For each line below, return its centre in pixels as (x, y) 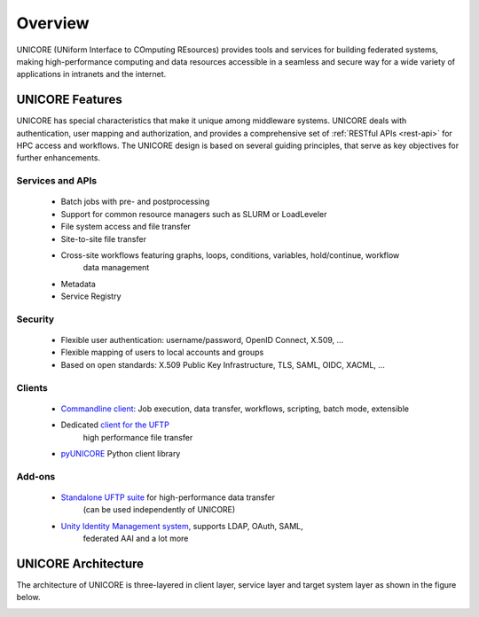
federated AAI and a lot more (136, 539)
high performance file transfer (138, 437)
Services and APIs (57, 181)
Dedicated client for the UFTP (115, 425)
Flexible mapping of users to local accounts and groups (162, 352)
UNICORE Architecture (80, 563)
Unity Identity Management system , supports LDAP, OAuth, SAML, (182, 526)
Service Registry (91, 296)
